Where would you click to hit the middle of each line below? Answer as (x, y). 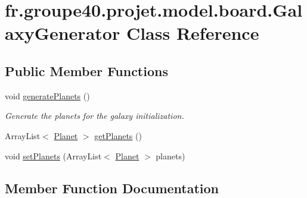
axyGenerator (63, 33)
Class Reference (193, 33)
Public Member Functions (86, 70)
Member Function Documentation (112, 188)
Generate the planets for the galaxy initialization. (94, 116)
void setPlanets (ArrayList (53, 155)
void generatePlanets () (47, 95)
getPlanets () (118, 135)
